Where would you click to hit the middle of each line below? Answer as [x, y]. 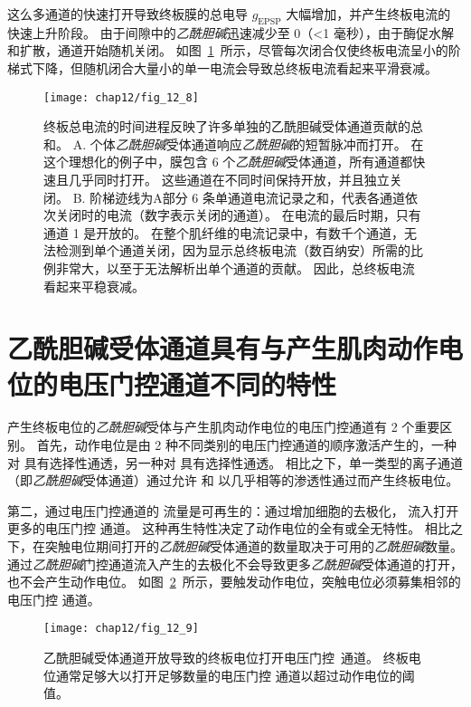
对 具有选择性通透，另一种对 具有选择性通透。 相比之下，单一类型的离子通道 [235, 462]
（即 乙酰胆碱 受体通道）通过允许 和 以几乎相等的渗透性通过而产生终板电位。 [233, 480]
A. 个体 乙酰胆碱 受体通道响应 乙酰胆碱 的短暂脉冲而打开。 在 [248, 143]
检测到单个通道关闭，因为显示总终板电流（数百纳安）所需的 [233, 250]
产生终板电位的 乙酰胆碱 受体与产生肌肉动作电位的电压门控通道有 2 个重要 [224, 427]
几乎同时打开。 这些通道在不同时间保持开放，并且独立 [229, 180]
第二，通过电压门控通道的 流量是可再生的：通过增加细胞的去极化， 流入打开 [233, 510]
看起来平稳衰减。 [94, 286]
